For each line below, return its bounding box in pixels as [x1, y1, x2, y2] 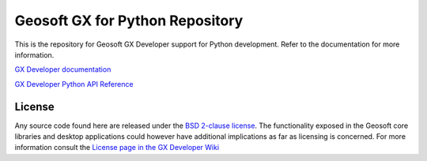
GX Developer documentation [14, 65, 111, 74]
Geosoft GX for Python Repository [14, 12, 244, 29]
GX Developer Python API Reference [14, 79, 134, 88]
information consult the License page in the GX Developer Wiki [14, 143, 220, 152]
